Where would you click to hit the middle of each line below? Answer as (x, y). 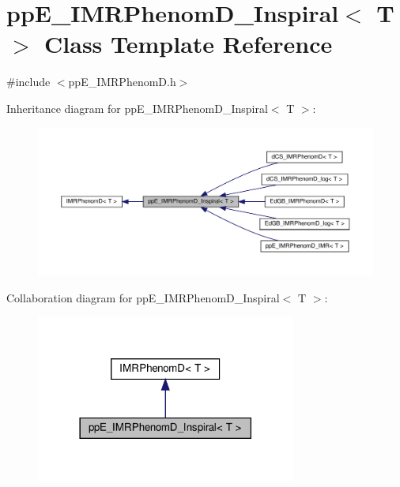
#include (28, 82)
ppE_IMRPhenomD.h (122, 82)
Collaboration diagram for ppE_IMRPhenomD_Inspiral (143, 297)
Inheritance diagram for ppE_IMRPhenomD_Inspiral (137, 108)
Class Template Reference (189, 44)
